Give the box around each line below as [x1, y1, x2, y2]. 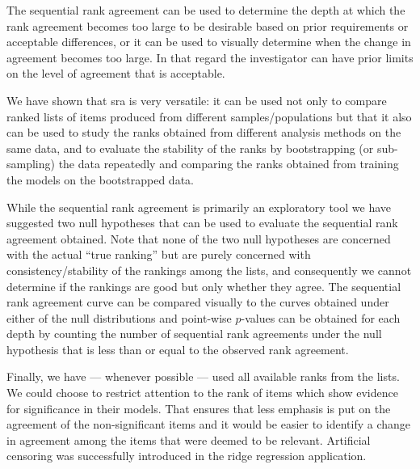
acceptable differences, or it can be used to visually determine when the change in [6, 33, 411, 50]
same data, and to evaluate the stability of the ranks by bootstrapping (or [6, 139, 374, 156]
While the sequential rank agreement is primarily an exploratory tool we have [6, 198, 391, 215]
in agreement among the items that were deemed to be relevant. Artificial [6, 431, 371, 448]
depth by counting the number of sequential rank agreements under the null [6, 325, 382, 342]
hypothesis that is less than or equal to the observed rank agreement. [6, 340, 349, 357]
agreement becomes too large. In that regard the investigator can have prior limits [6, 49, 414, 65]
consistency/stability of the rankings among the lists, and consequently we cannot [6, 261, 412, 278]
